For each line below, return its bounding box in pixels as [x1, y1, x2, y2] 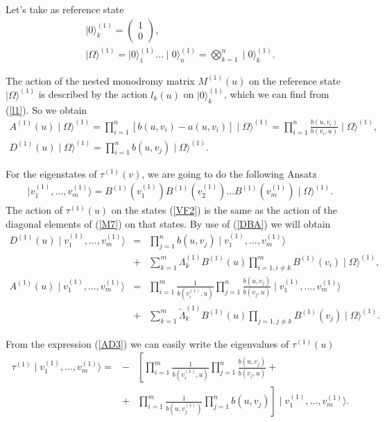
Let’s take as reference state [6, 2, 124, 16]
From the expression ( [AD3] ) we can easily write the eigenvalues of [6, 336, 289, 351]
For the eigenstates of [6, 166, 97, 180]
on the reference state [248, 73, 341, 87]
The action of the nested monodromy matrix [6, 73, 195, 87]
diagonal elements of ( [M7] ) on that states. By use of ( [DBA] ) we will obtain [6, 216, 331, 230]
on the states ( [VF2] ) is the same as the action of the [111, 203, 338, 217]
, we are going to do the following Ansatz [142, 166, 317, 180]
